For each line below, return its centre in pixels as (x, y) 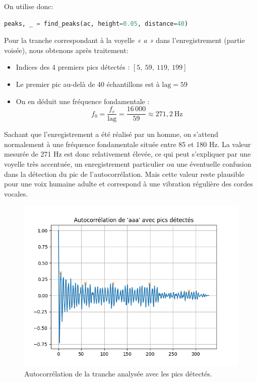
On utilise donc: (29, 6)
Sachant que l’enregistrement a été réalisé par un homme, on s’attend (111, 134)
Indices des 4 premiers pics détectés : (73, 67)
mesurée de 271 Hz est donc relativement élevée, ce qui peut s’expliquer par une (127, 154)
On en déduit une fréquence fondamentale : (83, 101)
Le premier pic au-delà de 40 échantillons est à (88, 84)
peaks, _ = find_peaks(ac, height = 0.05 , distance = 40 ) (96, 23)
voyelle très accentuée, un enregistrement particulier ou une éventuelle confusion (128, 164)
